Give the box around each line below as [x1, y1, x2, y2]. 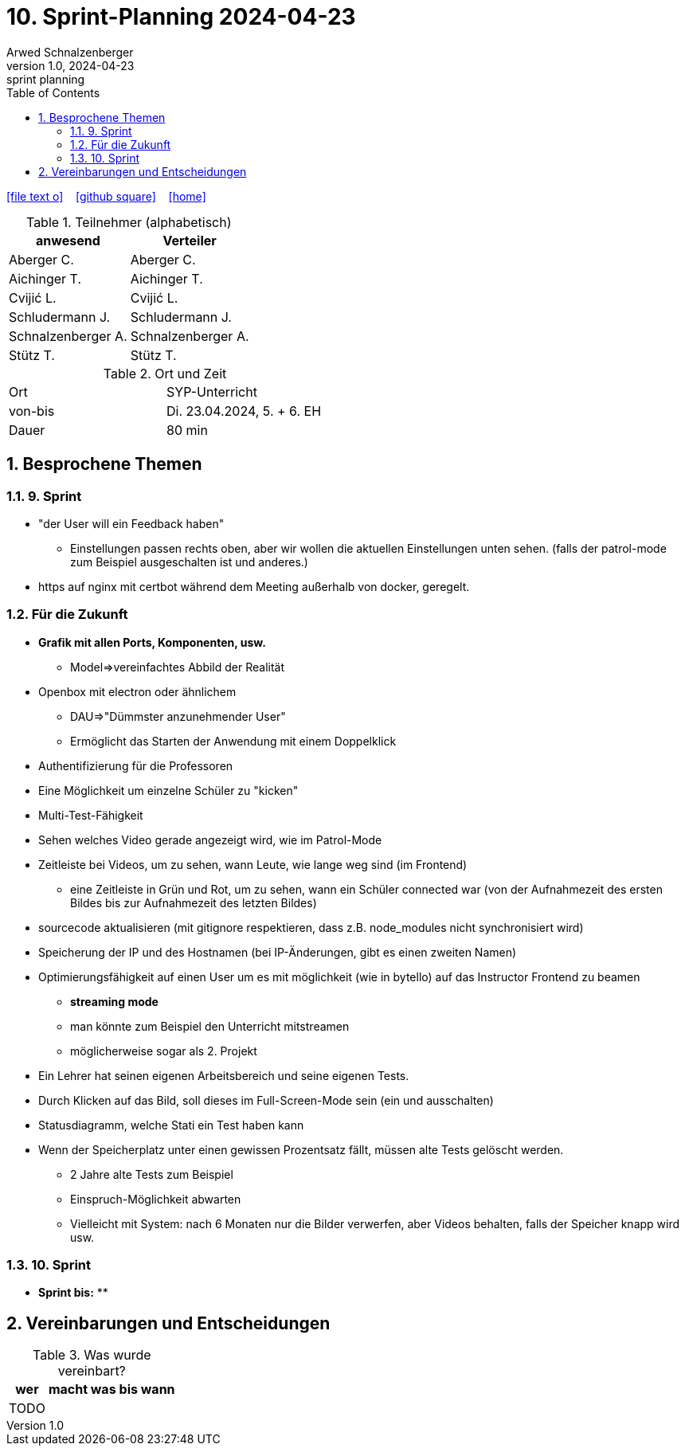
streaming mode [70, 994, 159, 1008]
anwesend [36, 232, 100, 249]
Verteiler [162, 232, 217, 249]
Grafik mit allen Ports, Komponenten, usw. [38, 635, 266, 649]
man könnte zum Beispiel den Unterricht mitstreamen [70, 1019, 350, 1033]
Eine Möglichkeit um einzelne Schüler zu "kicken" [38, 783, 299, 797]
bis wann [119, 1381, 175, 1398]
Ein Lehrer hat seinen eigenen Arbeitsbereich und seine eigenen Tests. [38, 1068, 409, 1082]
